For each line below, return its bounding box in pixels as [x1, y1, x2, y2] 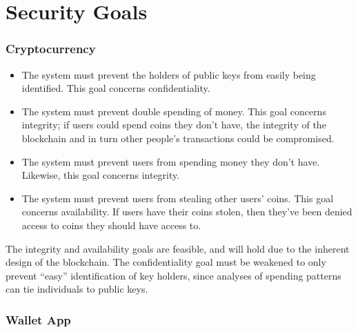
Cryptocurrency [6, 40, 96, 57]
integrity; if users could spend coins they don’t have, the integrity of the [21, 117, 326, 132]
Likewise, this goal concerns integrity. [21, 168, 180, 182]
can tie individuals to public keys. [6, 282, 148, 296]
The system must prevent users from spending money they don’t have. [21, 154, 320, 168]
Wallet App [6, 311, 71, 328]
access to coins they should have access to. [21, 217, 201, 232]
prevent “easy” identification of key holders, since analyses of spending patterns [6, 268, 341, 282]
